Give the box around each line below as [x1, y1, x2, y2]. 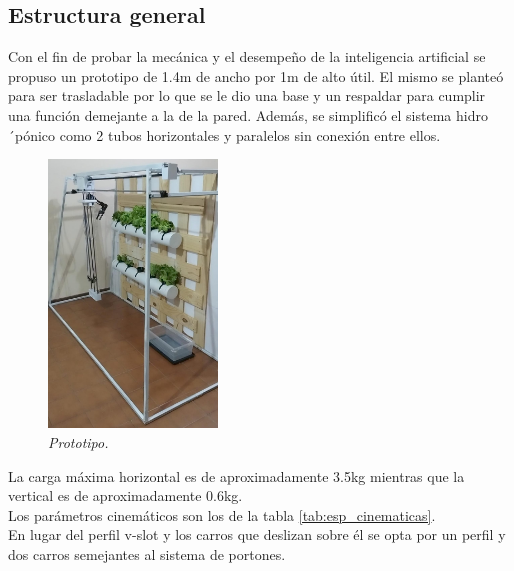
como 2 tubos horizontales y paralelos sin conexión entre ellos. [59, 124, 441, 145]
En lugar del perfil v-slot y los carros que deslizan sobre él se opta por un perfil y [8, 524, 506, 545]
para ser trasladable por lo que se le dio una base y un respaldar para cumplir [8, 85, 486, 106]
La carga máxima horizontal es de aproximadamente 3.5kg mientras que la [8, 465, 465, 486]
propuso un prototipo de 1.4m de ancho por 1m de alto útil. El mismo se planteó [8, 65, 504, 86]
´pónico [8, 124, 56, 145]
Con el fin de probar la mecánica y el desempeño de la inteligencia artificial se [8, 46, 486, 67]
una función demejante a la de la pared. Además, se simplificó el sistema [8, 104, 452, 125]
